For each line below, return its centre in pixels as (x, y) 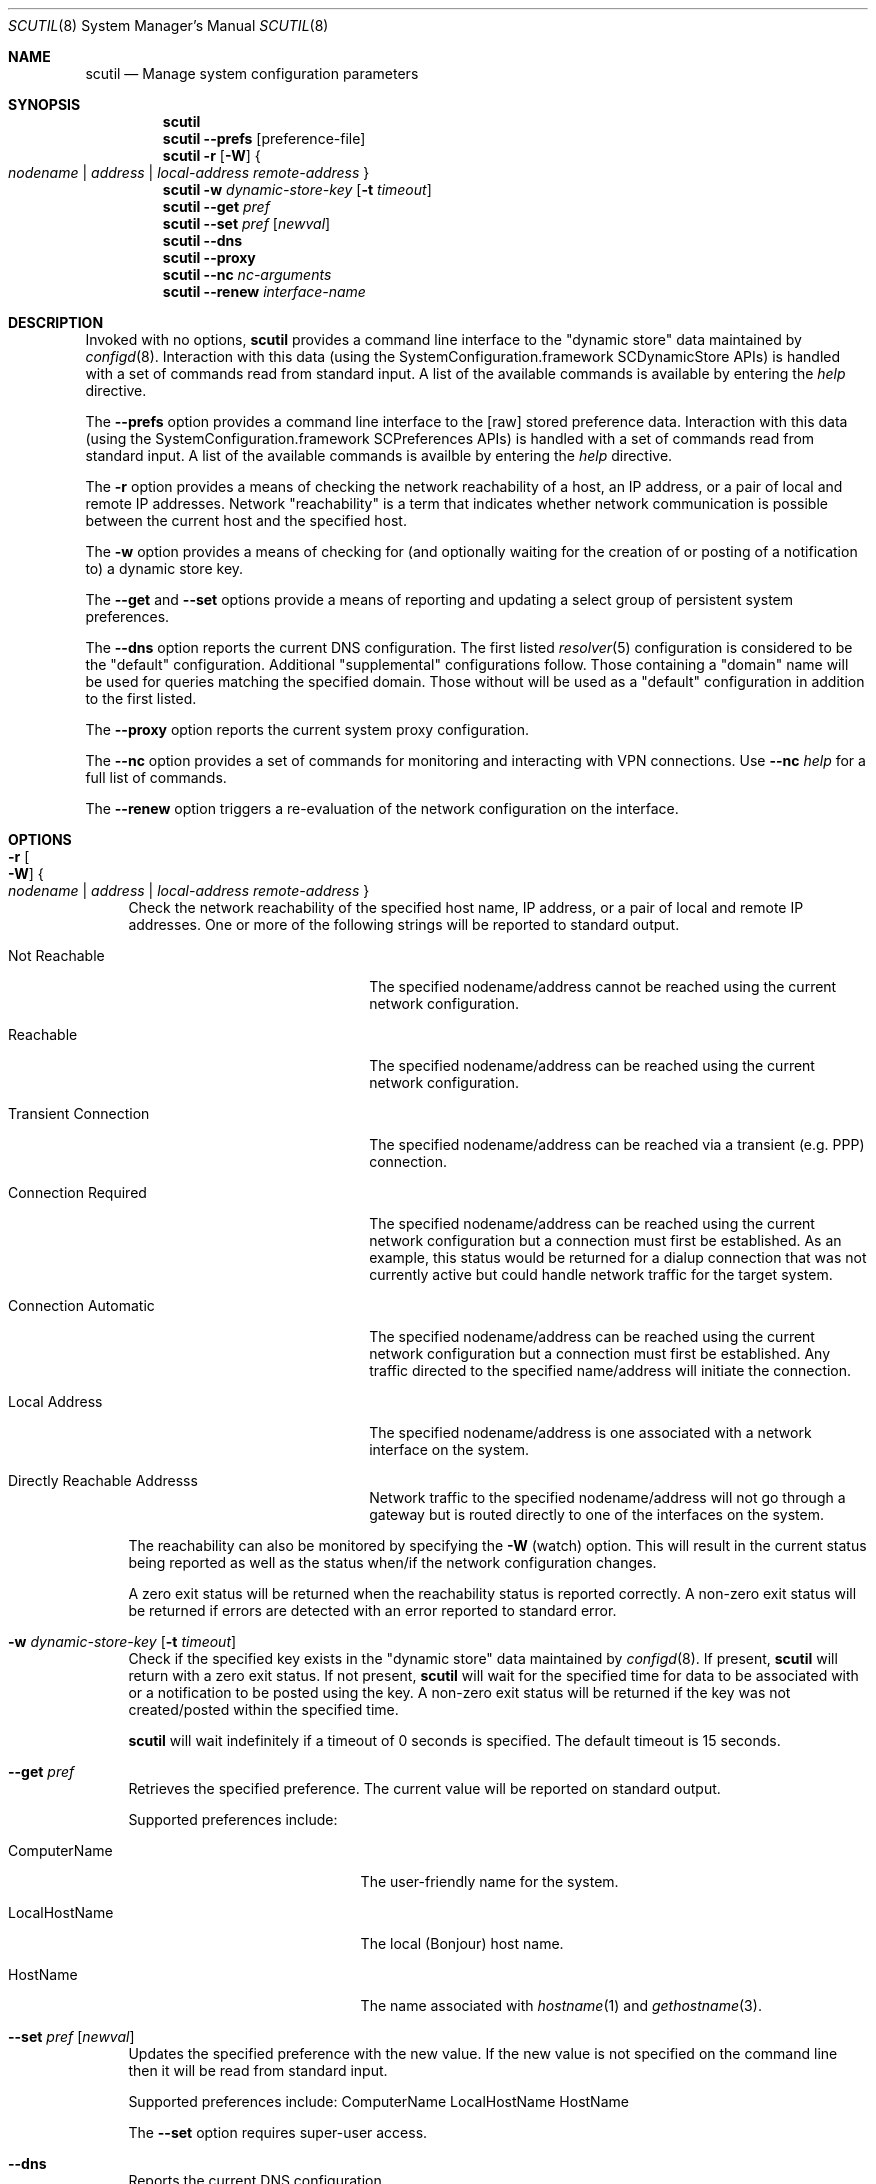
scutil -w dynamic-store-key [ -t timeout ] (297, 189)
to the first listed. (141, 698)
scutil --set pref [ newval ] (246, 223)
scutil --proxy (209, 257)
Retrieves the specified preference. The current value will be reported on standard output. (424, 1788)
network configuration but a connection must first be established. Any (600, 1353)
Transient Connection (79, 1113)
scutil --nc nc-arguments (247, 274)
